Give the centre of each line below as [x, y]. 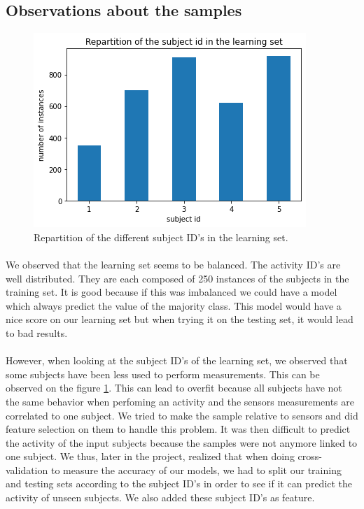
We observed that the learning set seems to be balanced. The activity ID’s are [173, 264]
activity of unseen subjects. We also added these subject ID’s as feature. [160, 497]
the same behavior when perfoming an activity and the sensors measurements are [180, 401]
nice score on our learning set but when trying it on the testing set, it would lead [180, 319]
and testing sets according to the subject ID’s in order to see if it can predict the [179, 483]
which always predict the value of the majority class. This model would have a [174, 305]
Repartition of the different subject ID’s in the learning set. [161, 237]
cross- [310, 456]
